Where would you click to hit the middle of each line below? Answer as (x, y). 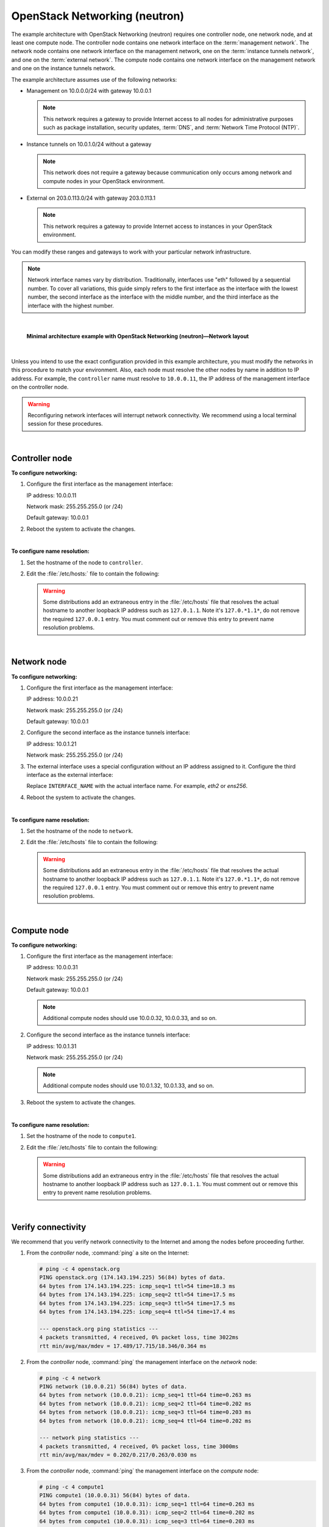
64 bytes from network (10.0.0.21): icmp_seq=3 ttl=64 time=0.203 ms (145, 1412)
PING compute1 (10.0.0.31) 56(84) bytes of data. (115, 1496)
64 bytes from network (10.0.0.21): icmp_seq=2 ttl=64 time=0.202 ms (145, 1404)
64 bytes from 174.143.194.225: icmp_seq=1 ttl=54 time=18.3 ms (137, 1286)
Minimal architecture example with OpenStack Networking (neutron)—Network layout (138, 337)
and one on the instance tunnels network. (63, 68)
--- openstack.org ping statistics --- (99, 1329)
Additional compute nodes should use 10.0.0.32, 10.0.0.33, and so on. (130, 1018)
